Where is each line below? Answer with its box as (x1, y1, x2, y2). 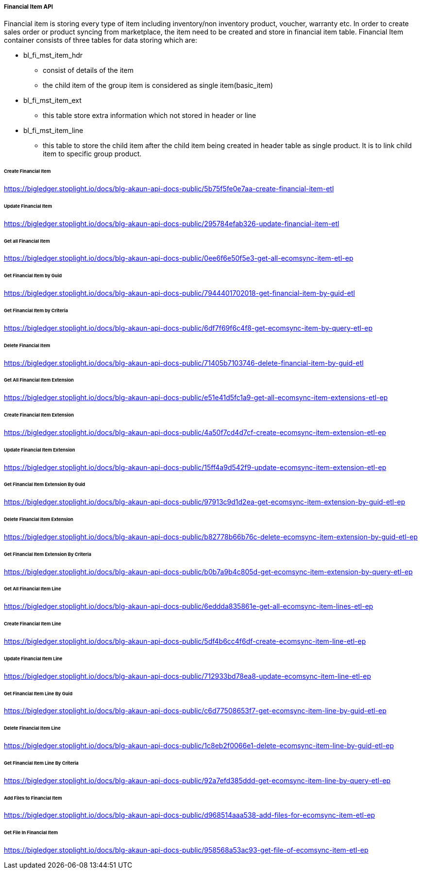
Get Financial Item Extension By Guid (4, 482, 85, 487)
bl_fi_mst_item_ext (23, 96, 82, 105)
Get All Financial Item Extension (4, 377, 74, 383)
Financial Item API (4, 3, 53, 10)
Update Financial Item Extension (4, 447, 75, 453)
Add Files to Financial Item (4, 795, 62, 801)
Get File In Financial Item (4, 830, 58, 836)
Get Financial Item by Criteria (4, 307, 68, 313)
